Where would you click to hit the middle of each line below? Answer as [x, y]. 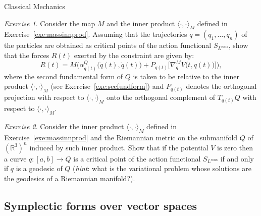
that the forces [27, 55]
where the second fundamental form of [64, 76]
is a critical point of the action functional [137, 158]
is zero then [235, 147]
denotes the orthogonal [221, 86]
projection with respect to [44, 97]
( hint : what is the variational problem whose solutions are [162, 168]
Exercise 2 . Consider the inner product [64, 126]
